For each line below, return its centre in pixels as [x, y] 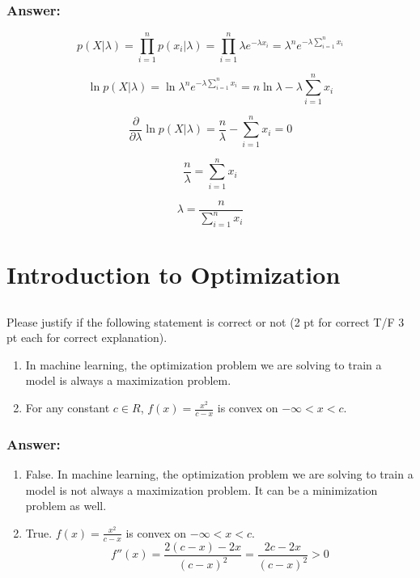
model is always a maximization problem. [128, 380]
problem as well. [66, 506]
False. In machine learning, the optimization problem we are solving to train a [219, 474]
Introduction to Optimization [174, 274]
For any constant [68, 408]
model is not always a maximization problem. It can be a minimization [202, 489]
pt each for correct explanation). [87, 338]
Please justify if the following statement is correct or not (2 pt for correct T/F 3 [206, 321]
